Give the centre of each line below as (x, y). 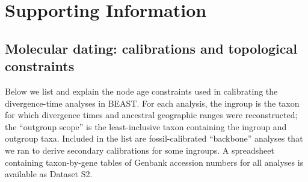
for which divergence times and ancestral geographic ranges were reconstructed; (151, 115)
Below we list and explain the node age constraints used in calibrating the (141, 91)
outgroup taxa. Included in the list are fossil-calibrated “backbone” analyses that (154, 138)
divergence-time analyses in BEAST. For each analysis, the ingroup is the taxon (152, 103)
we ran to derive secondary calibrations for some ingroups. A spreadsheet (140, 150)
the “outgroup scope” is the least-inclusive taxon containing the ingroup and (146, 126)
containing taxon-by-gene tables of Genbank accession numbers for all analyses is (154, 162)
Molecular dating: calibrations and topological (151, 48)
